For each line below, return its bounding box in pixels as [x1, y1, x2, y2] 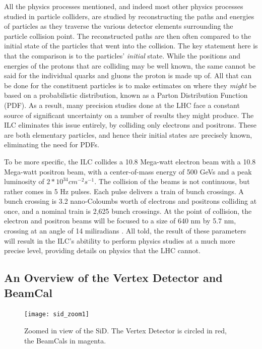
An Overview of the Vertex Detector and [4, 270, 223, 285]
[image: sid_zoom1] [24, 311, 89, 318]
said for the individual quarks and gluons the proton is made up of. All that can [4, 70, 252, 81]
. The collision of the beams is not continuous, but [94, 176, 250, 187]
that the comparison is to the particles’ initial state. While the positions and [4, 50, 241, 61]
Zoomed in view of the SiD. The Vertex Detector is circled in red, [24, 325, 227, 336]
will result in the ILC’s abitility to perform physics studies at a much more [4, 235, 235, 246]
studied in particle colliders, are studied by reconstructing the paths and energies [4, 11, 254, 21]
